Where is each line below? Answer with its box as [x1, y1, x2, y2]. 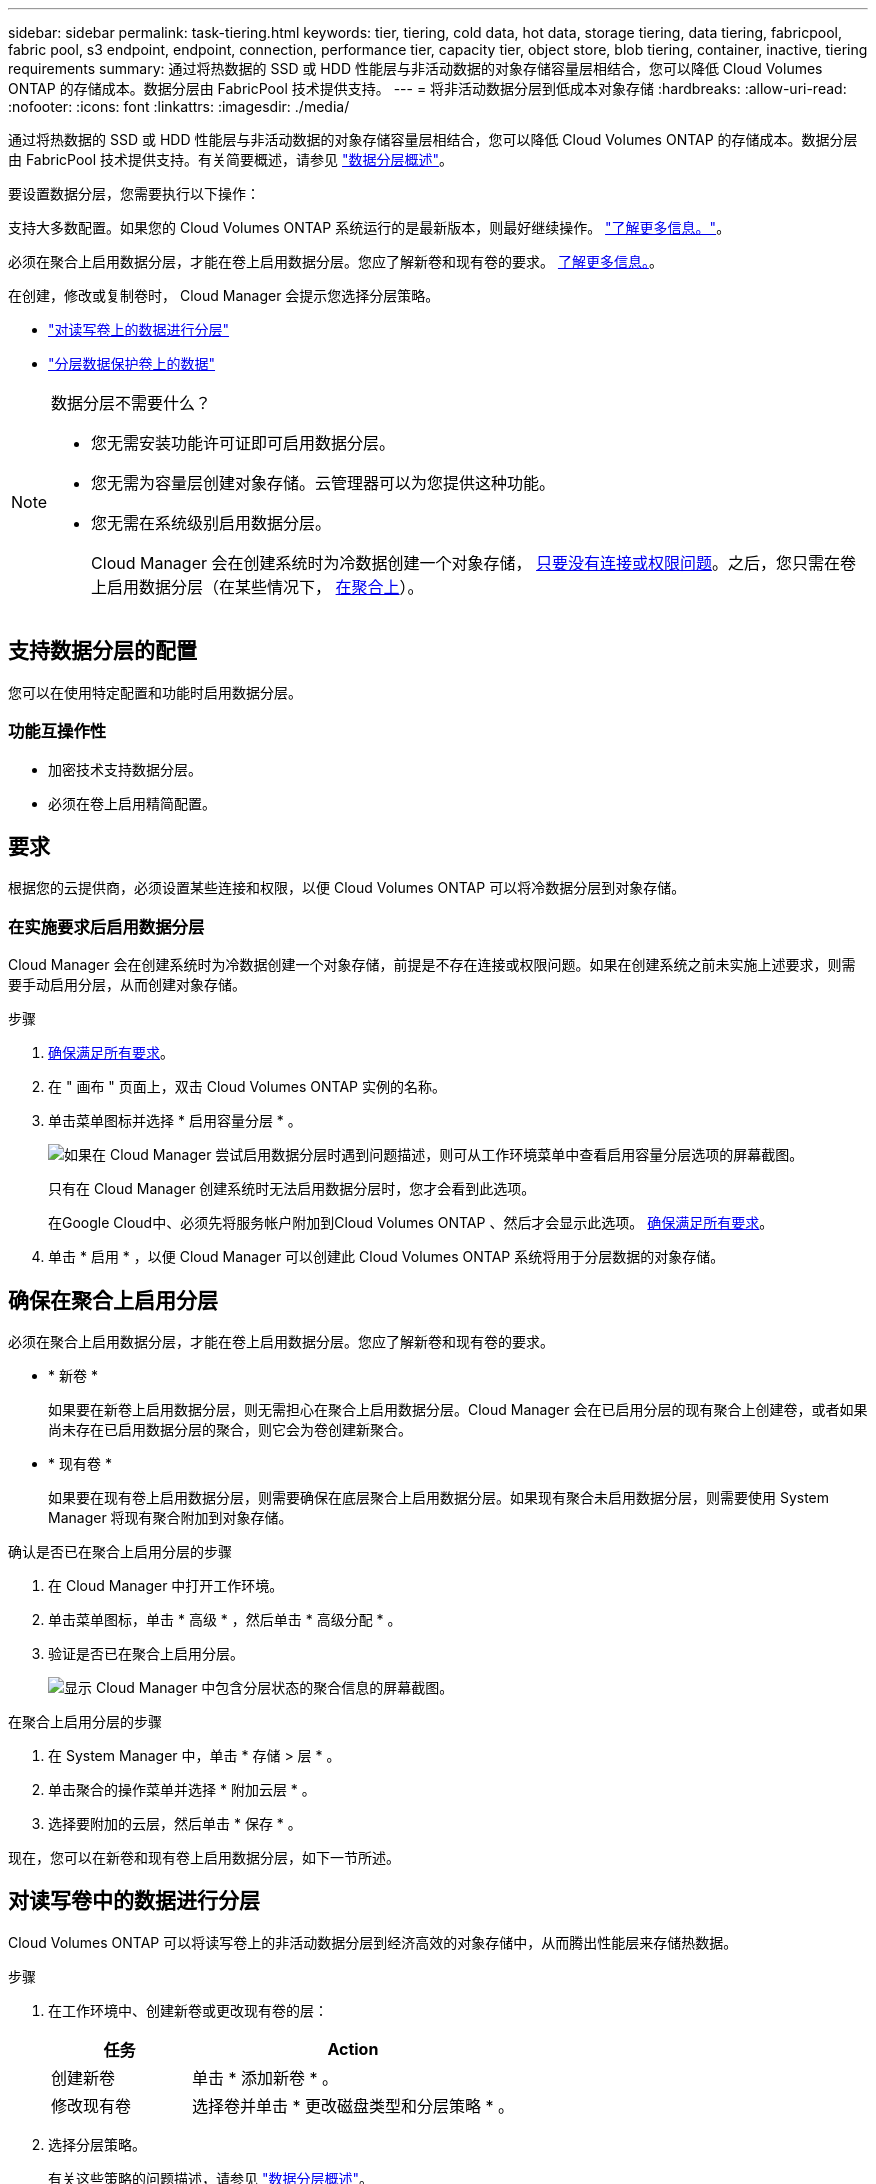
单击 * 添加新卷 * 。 [191, 2067, 338, 2088]
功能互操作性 [8, 721, 107, 742]
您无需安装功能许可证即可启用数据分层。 [91, 433, 396, 453]
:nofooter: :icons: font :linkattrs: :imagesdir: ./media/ [8, 98, 350, 115]
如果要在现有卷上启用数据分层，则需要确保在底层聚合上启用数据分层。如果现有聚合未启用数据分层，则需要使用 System [48, 1489, 830, 1507]
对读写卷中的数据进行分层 [8, 1888, 260, 1914]
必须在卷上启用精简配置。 [48, 794, 216, 812]
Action [327, 2038, 379, 2059]
